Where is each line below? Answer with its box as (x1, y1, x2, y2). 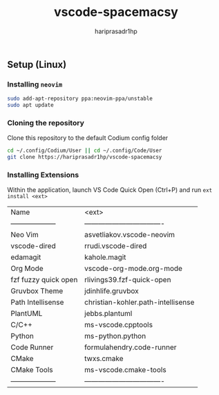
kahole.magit (84, 252, 126, 262)
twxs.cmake (84, 354, 124, 364)
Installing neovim (7, 79, 63, 89)
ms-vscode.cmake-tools (84, 365, 167, 375)
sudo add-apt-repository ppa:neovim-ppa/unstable (7, 95, 153, 103)
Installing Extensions (7, 170, 79, 179)
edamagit (10, 252, 41, 262)
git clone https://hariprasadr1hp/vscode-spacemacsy (7, 154, 162, 161)
